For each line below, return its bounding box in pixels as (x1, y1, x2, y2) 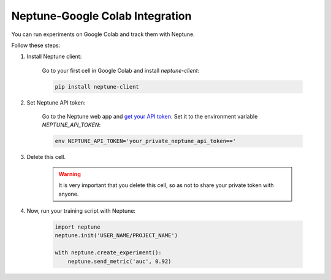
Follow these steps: (11, 42, 61, 49)
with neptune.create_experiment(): (55, 249, 162, 256)
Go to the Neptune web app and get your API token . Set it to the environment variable (42, 113, 258, 120)
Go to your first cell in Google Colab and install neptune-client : (42, 67, 200, 74)
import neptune (55, 223, 101, 230)
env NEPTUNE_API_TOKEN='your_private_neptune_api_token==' (55, 138, 236, 145)
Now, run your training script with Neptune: (26, 207, 136, 214)
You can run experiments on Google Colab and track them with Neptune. (11, 31, 196, 38)
